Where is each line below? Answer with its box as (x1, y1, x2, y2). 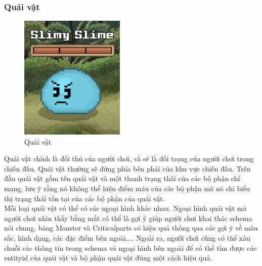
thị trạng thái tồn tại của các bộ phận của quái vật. (4, 193, 165, 203)
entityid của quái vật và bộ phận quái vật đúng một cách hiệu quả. (4, 252, 212, 263)
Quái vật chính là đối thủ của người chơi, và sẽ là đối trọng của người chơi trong (4, 153, 254, 164)
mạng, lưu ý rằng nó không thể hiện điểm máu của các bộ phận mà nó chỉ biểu (4, 183, 250, 193)
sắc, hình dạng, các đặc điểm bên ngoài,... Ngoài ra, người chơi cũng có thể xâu (4, 232, 251, 243)
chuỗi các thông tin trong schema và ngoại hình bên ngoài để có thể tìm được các (4, 242, 257, 253)
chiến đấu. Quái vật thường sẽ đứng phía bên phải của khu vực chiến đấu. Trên (4, 163, 251, 173)
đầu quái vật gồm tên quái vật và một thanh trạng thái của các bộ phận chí (4, 173, 240, 184)
